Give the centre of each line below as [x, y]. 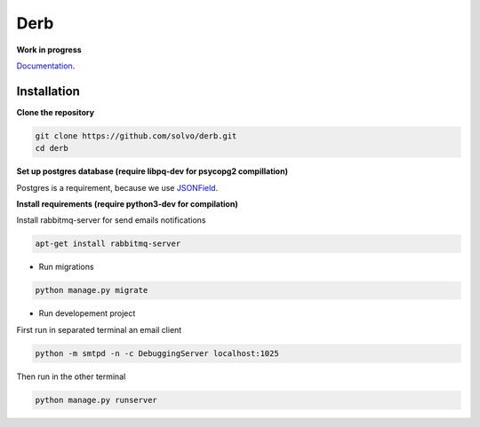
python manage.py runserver [96, 400]
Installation [48, 91]
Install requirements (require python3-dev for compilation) [128, 203]
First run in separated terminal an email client [99, 329]
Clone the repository [56, 112]
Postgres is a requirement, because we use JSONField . [117, 187]
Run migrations [66, 267]
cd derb [52, 148]
